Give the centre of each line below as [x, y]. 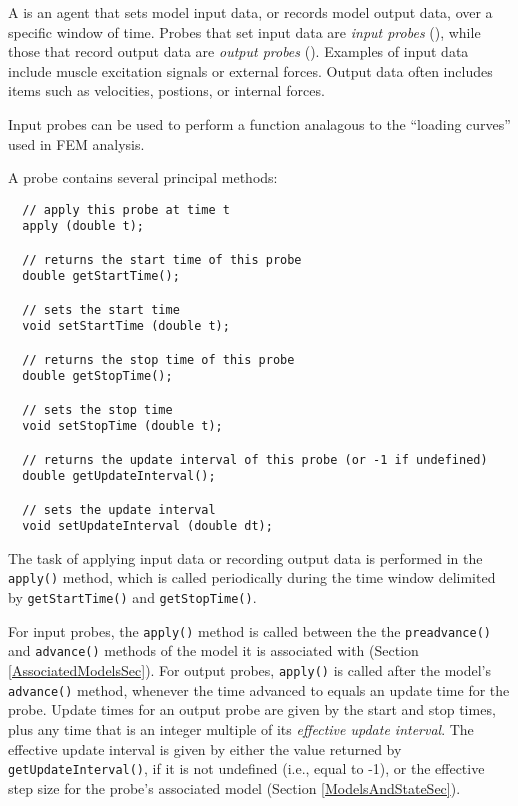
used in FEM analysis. [76, 143]
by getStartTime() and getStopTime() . [132, 597]
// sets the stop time [97, 409]
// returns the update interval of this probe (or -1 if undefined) [255, 459]
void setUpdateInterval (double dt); [147, 526]
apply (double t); [83, 226]
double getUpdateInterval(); [119, 476]
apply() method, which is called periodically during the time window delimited [252, 577]
